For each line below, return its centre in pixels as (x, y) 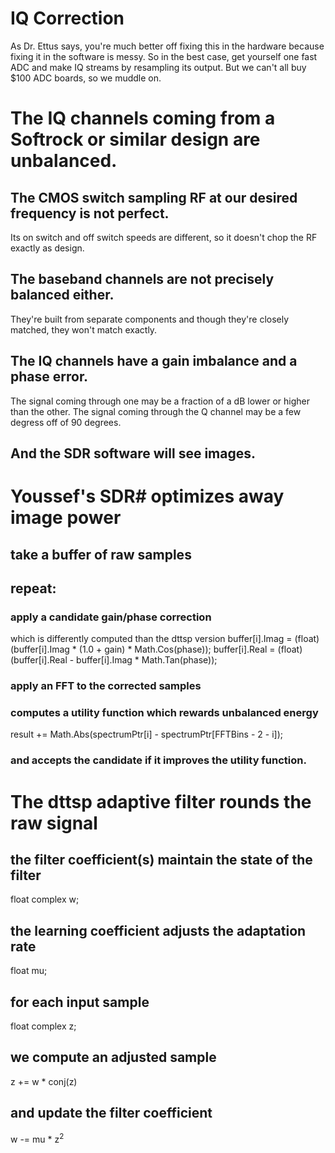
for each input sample (80, 1002)
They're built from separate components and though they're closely (150, 319)
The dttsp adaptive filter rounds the (161, 801)
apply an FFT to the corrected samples (106, 686)
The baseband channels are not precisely (142, 279)
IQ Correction (67, 18)
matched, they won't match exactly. (84, 329)
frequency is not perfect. (90, 213)
